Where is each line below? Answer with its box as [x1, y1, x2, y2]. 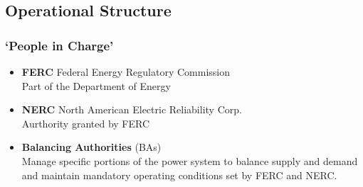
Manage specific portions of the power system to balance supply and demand [21, 153, 358, 168]
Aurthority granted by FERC [21, 115, 150, 130]
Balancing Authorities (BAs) [21, 140, 162, 154]
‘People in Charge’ [5, 36, 114, 54]
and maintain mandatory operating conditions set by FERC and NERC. [21, 167, 337, 182]
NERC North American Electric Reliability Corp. [21, 102, 242, 117]
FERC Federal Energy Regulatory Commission [21, 64, 230, 79]
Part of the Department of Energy [21, 78, 171, 93]
